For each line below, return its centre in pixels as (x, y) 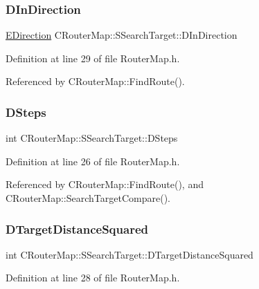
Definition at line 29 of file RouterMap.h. (93, 58)
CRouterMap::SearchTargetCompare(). (88, 198)
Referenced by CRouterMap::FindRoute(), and (105, 184)
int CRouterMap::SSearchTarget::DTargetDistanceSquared (129, 254)
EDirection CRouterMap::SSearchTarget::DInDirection (122, 35)
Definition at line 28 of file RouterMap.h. (93, 278)
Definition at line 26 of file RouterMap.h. (93, 161)
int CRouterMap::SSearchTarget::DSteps (92, 138)
